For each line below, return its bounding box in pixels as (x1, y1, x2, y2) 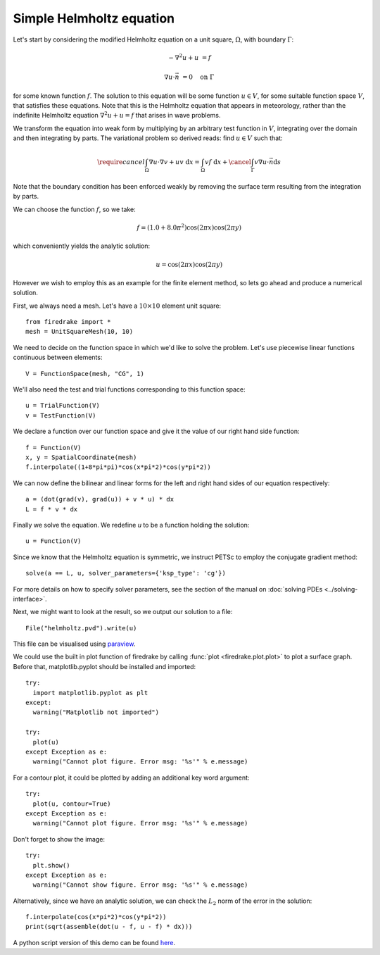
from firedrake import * (25, 318, 111, 326)
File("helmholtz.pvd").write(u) (25, 624, 137, 632)
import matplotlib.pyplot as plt (32, 689, 148, 697)
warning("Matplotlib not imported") (32, 709, 160, 716)
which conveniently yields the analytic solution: (13, 242, 151, 250)
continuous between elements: (13, 353, 103, 362)
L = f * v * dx (25, 505, 78, 513)
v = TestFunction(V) (25, 411, 96, 419)
